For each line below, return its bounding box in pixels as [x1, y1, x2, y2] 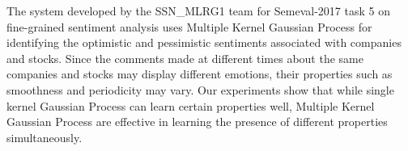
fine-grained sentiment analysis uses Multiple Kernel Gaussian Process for [6, 18, 372, 35]
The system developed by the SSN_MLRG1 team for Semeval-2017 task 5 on [6, 2, 390, 19]
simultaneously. [6, 128, 83, 145]
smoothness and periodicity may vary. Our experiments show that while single [6, 81, 394, 98]
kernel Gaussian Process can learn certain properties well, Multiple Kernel [6, 97, 375, 114]
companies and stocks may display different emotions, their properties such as [6, 65, 393, 82]
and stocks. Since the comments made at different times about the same [6, 49, 363, 66]
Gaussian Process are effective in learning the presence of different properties [6, 113, 388, 130]
